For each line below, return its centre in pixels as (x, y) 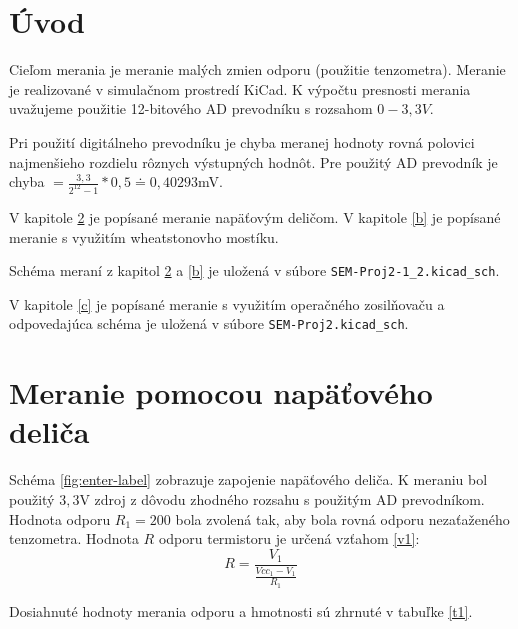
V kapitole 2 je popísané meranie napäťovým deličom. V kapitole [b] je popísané (255, 216)
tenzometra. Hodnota (74, 538)
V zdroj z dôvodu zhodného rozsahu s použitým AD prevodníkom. (282, 498)
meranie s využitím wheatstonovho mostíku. (144, 236)
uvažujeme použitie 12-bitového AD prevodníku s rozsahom (191, 108)
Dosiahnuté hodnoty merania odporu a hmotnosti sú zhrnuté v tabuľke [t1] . (241, 610)
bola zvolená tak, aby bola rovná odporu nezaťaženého (342, 518)
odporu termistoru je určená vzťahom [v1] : (289, 538)
